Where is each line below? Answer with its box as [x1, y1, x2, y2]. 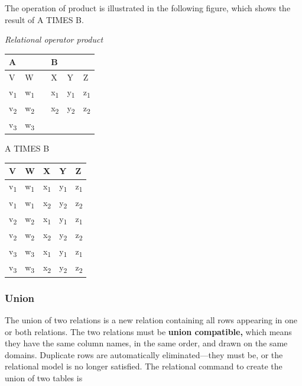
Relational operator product [5, 33, 103, 46]
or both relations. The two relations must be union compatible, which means [5, 325, 292, 337]
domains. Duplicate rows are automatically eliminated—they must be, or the [5, 348, 283, 361]
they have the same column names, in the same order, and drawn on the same [5, 337, 288, 349]
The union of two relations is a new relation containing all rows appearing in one [5, 314, 298, 326]
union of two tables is [5, 371, 83, 384]
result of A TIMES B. [5, 13, 84, 25]
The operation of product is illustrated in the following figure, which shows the [5, 2, 291, 14]
